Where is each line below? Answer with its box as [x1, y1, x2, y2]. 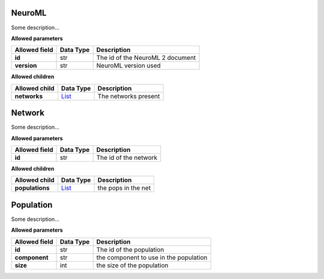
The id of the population [96, 245, 164, 254]
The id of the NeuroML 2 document [96, 54, 196, 62]
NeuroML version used [96, 62, 161, 70]
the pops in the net [97, 184, 151, 192]
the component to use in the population [96, 253, 208, 262]
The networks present [97, 92, 160, 100]
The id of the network [96, 153, 158, 162]
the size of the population [96, 261, 169, 269]
